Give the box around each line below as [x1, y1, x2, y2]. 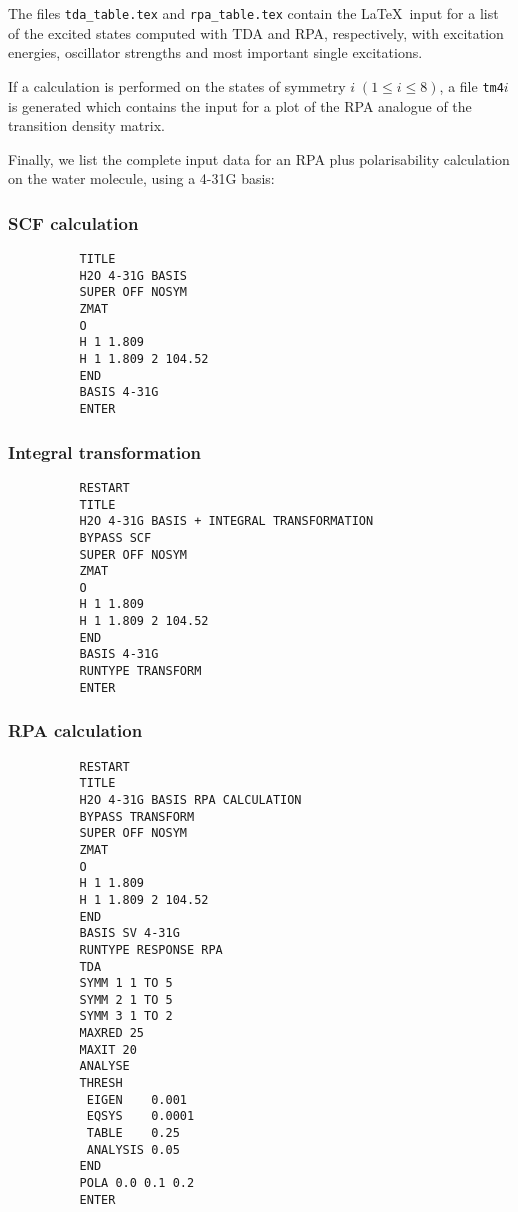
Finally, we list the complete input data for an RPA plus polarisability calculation [8, 148, 510, 169]
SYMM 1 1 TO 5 [79, 976, 173, 991]
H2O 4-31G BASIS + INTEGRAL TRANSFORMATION [79, 514, 374, 529]
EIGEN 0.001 [86, 1092, 187, 1107]
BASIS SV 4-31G [79, 926, 180, 941]
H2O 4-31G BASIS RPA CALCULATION [79, 792, 302, 807]
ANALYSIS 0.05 [86, 1142, 180, 1157]
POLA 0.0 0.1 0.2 [79, 1176, 195, 1191]
